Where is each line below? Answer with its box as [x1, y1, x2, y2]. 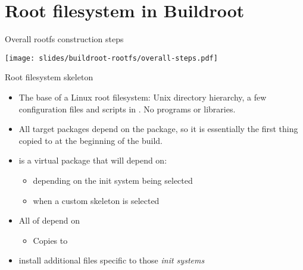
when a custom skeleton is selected [33, 194, 160, 206]
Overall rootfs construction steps [5, 33, 124, 45]
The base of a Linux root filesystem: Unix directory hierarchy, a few [18, 90, 267, 103]
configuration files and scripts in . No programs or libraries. [18, 102, 236, 115]
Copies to [33, 234, 68, 246]
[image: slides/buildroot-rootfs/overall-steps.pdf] [5, 54, 218, 62]
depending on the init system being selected [33, 174, 193, 186]
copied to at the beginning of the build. [18, 134, 163, 146]
